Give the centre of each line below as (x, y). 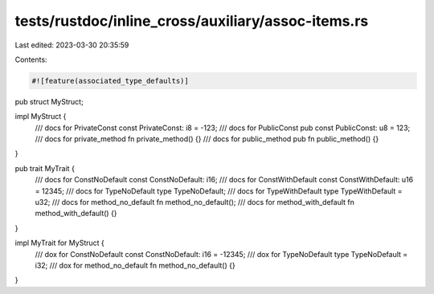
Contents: (31, 59)
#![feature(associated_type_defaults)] (110, 81)
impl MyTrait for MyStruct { (59, 243)
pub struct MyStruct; (49, 101)
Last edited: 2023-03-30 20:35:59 (72, 45)
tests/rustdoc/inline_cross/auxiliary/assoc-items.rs (192, 21)
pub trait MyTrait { (45, 168)
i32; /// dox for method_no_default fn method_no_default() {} (135, 265)
